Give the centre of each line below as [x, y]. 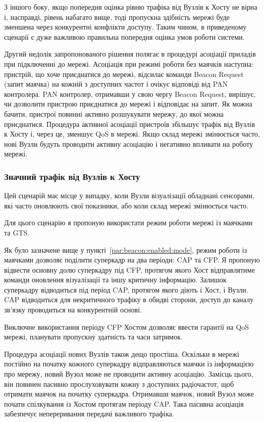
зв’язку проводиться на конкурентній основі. [73, 310]
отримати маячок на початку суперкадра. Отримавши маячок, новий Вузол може [129, 394]
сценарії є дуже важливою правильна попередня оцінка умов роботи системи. [124, 36]
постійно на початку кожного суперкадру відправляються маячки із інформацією [129, 364]
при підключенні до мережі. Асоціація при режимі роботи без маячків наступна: [129, 63]
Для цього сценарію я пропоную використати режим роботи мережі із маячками [128, 222]
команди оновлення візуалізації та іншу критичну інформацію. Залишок [115, 280]
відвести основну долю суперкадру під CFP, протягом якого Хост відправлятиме [129, 269]
